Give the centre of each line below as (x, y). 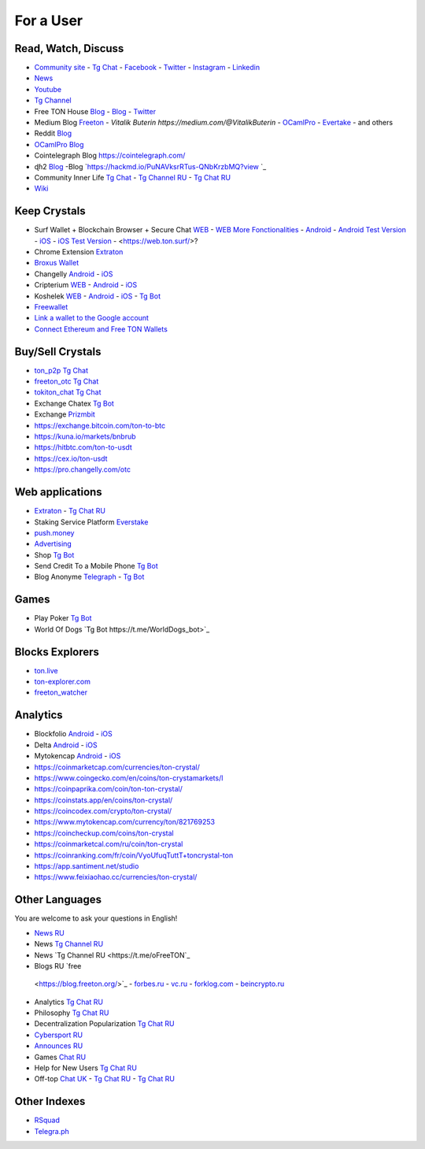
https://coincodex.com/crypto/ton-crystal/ (103, 811)
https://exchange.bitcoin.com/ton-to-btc (100, 425)
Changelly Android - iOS (74, 274)
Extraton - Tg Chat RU (70, 511)
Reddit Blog (53, 133)
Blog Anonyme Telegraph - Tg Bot (89, 577)
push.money (54, 532)
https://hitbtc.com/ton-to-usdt (83, 447)
